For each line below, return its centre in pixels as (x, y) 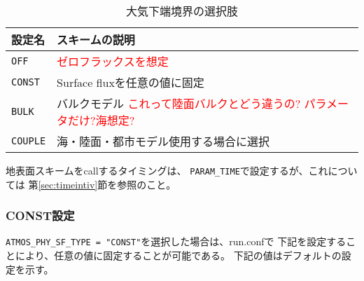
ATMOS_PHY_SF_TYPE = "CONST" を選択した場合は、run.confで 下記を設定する (176, 241)
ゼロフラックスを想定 (113, 61)
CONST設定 (40, 215)
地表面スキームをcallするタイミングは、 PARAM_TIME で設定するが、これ (167, 170)
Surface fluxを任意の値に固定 (131, 82)
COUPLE (29, 141)
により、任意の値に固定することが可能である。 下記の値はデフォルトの (178, 255)
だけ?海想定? (101, 120)
